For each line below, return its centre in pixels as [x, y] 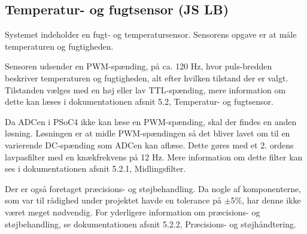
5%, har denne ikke [266, 200]
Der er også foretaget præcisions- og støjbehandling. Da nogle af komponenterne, [153, 188]
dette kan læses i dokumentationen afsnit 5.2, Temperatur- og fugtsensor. [139, 101]
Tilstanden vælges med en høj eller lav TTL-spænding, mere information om [145, 89]
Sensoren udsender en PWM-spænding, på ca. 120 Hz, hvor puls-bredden [139, 66]
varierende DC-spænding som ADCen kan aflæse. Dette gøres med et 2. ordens [149, 145]
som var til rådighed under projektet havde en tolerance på [113, 200]
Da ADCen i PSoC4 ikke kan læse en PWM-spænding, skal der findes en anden [151, 121]
